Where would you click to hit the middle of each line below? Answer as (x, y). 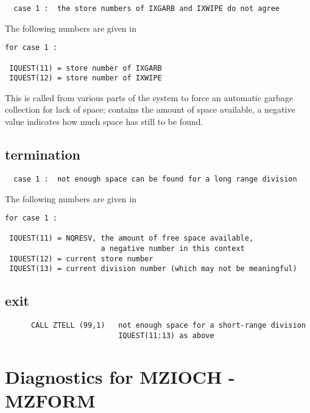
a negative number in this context (173, 249)
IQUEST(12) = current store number (81, 259)
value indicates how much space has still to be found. (104, 122)
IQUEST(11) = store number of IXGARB (86, 68)
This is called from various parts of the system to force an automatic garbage (149, 97)
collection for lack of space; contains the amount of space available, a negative (150, 109)
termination (43, 154)
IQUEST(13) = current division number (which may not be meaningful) (153, 269)
